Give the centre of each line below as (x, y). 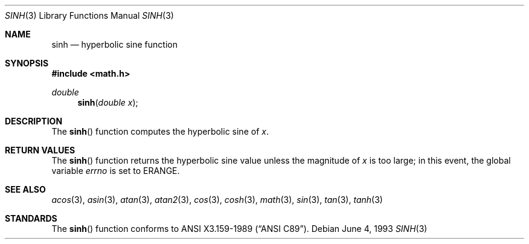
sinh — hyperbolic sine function (114, 44)
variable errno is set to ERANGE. (116, 171)
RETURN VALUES (40, 150)
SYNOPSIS (27, 63)
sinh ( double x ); (108, 102)
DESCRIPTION (34, 121)
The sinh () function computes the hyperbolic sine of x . (160, 131)
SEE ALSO (25, 189)
